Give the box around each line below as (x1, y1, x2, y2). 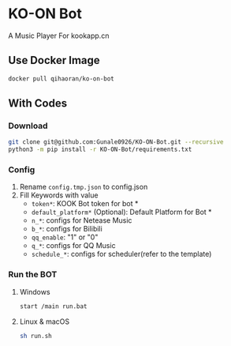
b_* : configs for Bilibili (31, 224, 102, 234)
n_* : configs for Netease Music (31, 216, 132, 225)
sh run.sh (19, 332, 53, 340)
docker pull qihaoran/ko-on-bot (8, 74, 114, 83)
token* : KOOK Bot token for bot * (31, 199, 139, 209)
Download (8, 120, 49, 131)
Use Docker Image (8, 54, 100, 67)
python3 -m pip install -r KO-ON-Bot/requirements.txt (8, 145, 192, 154)
